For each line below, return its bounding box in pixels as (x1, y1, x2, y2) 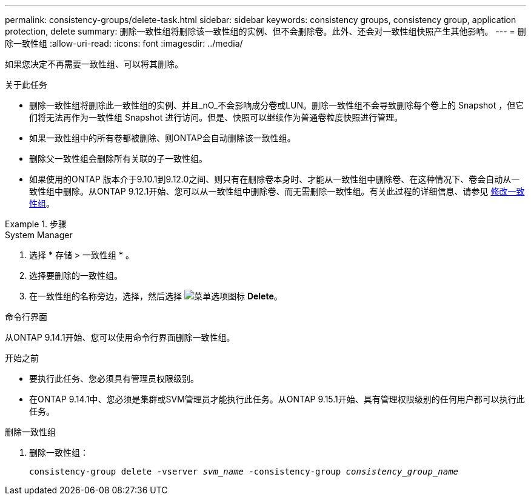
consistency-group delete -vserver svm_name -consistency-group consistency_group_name (29, 467, 459, 476)
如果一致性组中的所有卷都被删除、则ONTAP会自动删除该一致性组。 (29, 133, 296, 143)
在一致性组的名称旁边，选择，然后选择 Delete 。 (29, 291, 282, 301)
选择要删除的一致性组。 (29, 270, 122, 281)
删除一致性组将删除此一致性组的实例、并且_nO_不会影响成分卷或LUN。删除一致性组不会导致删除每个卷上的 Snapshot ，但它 (29, 100, 524, 110)
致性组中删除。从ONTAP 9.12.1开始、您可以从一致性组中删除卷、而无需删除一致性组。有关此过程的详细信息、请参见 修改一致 (29, 186, 525, 196)
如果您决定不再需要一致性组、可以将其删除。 (5, 59, 183, 69)
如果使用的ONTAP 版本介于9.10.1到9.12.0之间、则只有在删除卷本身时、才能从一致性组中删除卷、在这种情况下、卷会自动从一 (29, 174, 520, 184)
